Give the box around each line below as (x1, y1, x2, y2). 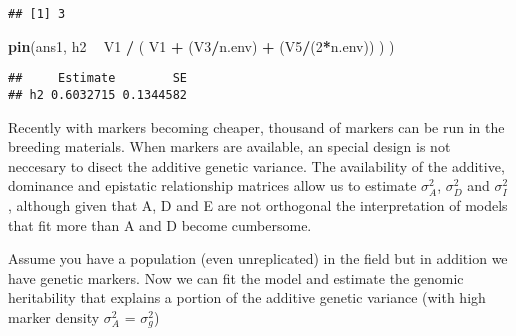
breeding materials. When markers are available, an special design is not (8, 136, 451, 157)
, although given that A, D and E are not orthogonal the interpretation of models (8, 194, 508, 215)
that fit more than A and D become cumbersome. (8, 214, 312, 235)
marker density (8, 306, 100, 327)
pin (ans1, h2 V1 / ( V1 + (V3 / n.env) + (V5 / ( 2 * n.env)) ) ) (8, 35, 395, 56)
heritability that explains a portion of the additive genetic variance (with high (8, 287, 486, 308)
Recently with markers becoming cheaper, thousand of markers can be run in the (8, 116, 505, 137)
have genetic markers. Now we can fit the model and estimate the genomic (8, 267, 464, 288)
